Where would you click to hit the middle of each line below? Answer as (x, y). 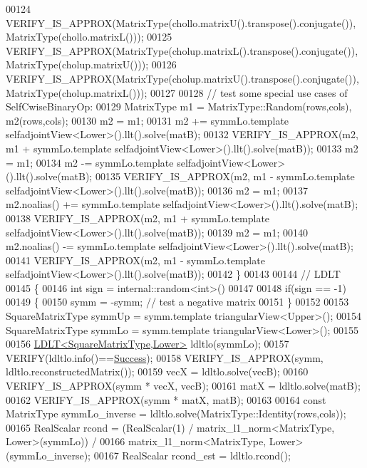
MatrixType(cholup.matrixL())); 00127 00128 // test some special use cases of (177, 92)
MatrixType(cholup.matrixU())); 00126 (91, 64)
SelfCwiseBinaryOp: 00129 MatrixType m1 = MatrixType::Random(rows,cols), (179, 106)
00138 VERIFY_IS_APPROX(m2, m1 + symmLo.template (138, 218)
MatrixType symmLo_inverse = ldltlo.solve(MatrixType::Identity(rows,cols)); (176, 414)
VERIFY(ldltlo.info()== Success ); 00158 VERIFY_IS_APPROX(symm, (165, 357)
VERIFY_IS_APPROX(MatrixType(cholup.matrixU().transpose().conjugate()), (182, 78)
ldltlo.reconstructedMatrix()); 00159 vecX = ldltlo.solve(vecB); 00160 (157, 371)
